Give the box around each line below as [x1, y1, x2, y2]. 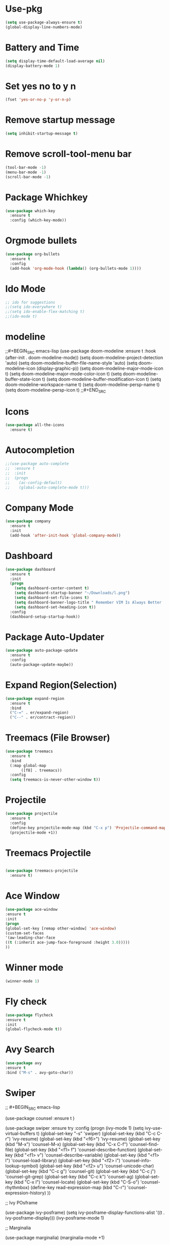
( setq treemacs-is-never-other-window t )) [10, 777, 101, 782]
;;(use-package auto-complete [5, 461, 69, 466]
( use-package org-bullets [5, 252, 60, 257]
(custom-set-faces [5, 931, 44, 936]
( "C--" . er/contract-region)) [10, 715, 76, 720]
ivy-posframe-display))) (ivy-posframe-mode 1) [5, 1215, 105, 1221]
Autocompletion [5, 444, 75, 456]
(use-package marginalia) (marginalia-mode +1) [5, 1234, 105, 1240]
